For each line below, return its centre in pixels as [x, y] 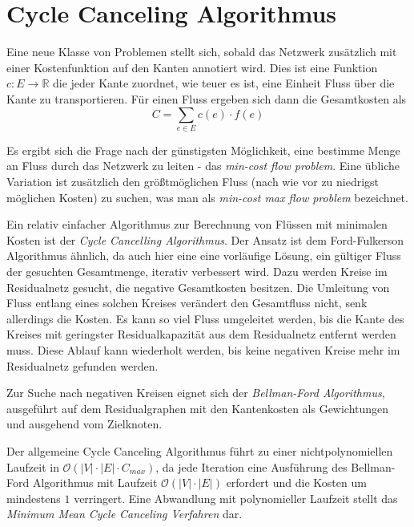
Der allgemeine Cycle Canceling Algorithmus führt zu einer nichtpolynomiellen [200, 450]
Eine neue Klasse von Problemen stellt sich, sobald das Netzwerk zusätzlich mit [202, 52]
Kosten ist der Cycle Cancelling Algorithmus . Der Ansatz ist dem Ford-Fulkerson [205, 239]
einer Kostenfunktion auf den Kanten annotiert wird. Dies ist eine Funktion [192, 67]
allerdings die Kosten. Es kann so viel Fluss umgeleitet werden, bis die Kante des [205, 318]
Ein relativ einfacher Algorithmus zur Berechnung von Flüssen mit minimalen [197, 224]
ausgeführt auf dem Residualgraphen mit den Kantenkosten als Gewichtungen [198, 408]
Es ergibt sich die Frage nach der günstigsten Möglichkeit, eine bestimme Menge [203, 150]
